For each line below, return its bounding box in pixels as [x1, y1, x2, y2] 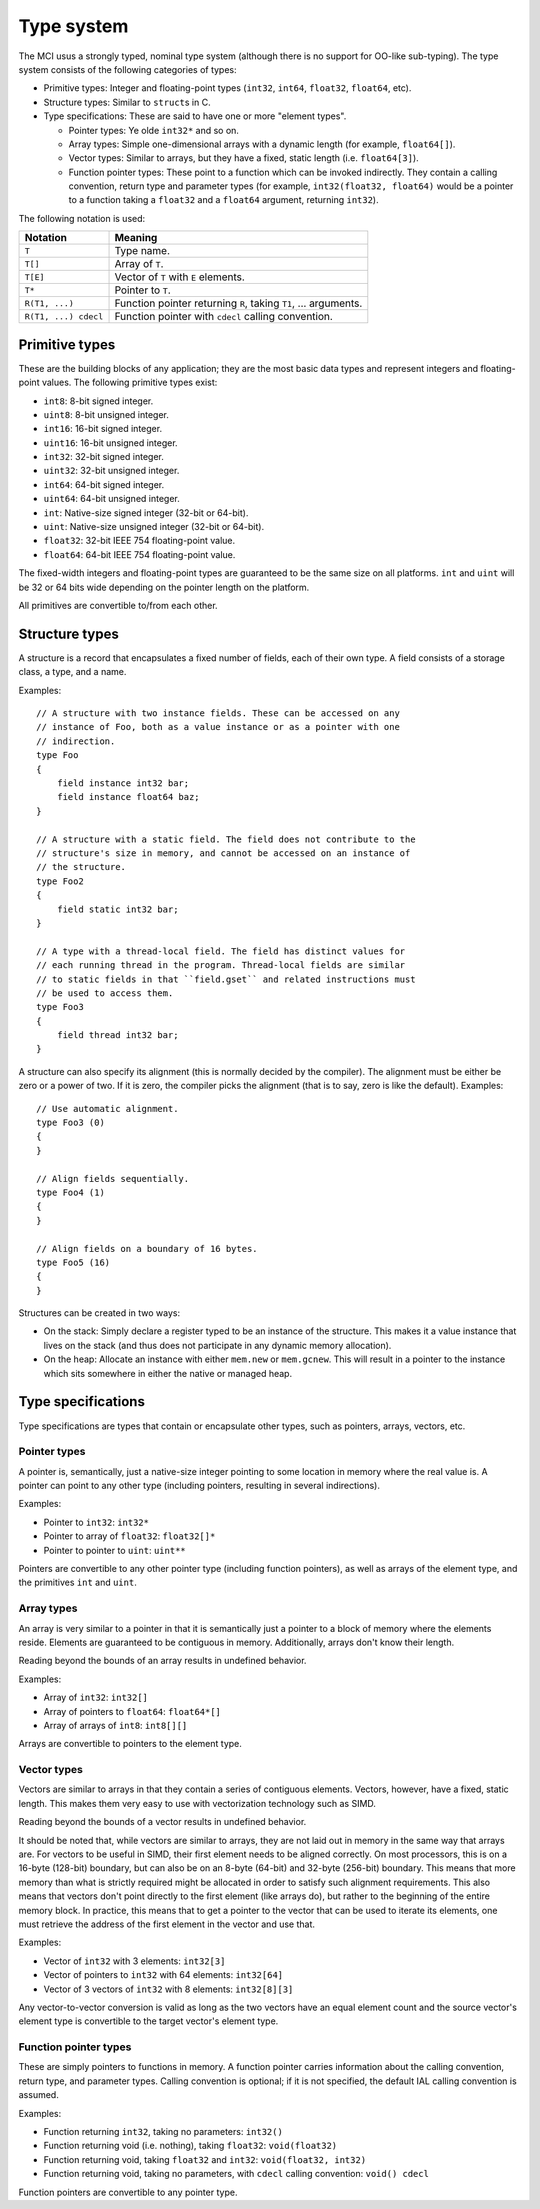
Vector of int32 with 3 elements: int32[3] [43, 1955, 226, 1967]
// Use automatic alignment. [36, 1103, 179, 1114]
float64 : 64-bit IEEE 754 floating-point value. [43, 548, 236, 560]
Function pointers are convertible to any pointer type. [18, 2186, 238, 2198]
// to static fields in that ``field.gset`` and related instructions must [36, 973, 416, 985]
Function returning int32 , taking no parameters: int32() [43, 2126, 284, 2138]
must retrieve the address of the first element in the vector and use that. [18, 1918, 315, 1930]
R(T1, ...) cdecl [24, 311, 104, 322]
